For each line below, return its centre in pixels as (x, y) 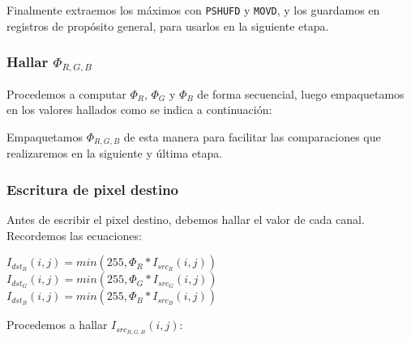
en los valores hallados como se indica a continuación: (139, 110)
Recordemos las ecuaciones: (74, 235)
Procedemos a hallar (57, 325)
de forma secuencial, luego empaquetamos (301, 93)
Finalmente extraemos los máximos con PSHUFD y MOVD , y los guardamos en (193, 10)
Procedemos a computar (66, 93)
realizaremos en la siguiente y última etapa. (115, 153)
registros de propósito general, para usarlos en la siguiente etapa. (168, 25)
